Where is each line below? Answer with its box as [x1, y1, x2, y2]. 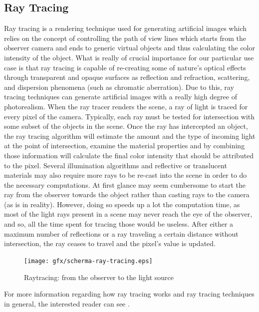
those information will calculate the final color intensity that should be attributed [4, 150, 254, 160]
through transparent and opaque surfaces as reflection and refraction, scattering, [4, 72, 250, 82]
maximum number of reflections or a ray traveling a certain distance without [4, 228, 239, 239]
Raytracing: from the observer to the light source [24, 272, 174, 282]
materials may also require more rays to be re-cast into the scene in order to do [4, 170, 247, 180]
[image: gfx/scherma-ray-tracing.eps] [24, 257, 153, 265]
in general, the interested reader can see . [4, 298, 130, 309]
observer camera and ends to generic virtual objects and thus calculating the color [4, 42, 255, 53]
